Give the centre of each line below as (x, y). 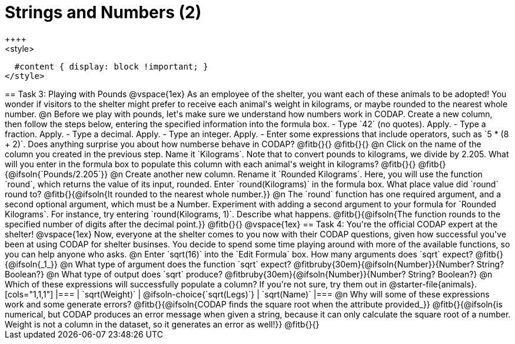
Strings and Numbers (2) (103, 12)
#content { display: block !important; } (111, 66)
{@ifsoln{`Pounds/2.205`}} (57, 174)
